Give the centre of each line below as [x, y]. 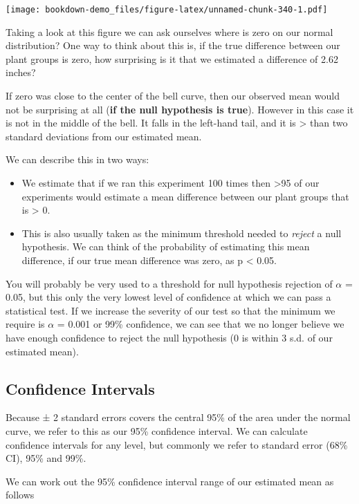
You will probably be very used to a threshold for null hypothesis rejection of [169, 283]
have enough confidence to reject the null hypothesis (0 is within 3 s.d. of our [169, 337]
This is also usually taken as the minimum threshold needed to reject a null [182, 233]
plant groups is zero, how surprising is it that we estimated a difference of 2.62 [172, 58]
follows [20, 495]
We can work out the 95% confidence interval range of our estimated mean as [170, 481]
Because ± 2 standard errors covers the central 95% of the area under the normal [178, 417]
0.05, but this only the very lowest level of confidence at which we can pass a [168, 297]
